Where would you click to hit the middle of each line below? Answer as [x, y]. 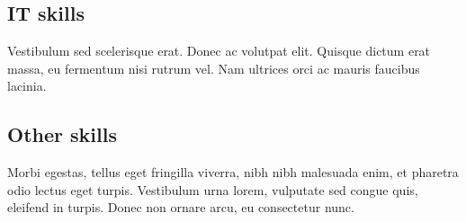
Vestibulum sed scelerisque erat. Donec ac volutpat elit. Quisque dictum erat [219, 51]
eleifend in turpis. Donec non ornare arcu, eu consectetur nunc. [181, 207]
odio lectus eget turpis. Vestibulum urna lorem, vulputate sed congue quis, [213, 189]
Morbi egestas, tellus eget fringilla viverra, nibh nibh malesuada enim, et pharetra [233, 172]
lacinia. [27, 86]
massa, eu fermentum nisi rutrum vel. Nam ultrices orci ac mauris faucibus [214, 68]
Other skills [62, 134]
